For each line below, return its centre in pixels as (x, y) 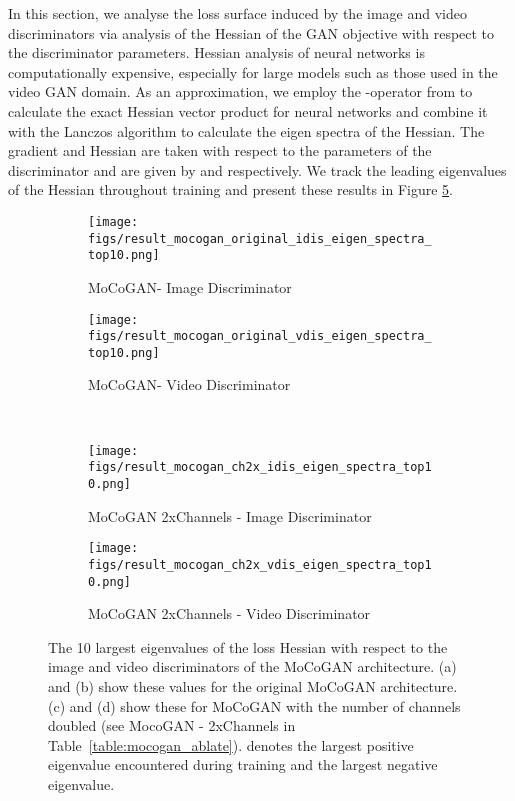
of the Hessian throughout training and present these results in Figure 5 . (231, 189)
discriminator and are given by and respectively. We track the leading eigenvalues (257, 169)
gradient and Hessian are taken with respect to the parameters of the (220, 150)
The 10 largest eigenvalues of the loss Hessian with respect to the (248, 646)
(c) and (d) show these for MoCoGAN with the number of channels (254, 705)
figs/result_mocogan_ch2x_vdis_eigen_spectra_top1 (260, 564)
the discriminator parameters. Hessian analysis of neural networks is (216, 52)
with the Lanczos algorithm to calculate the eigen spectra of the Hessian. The (246, 130)
